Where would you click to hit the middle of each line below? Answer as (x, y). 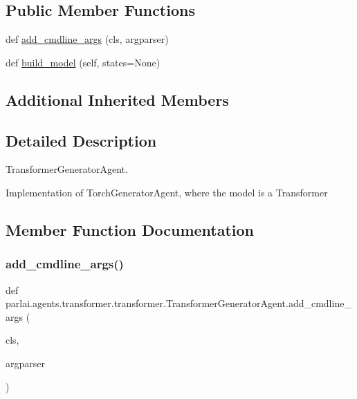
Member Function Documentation (130, 229)
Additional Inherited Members (117, 99)
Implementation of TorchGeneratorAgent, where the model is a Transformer (167, 192)
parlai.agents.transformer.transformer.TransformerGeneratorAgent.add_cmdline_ (178, 303)
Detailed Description (81, 140)
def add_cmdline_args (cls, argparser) (87, 39)
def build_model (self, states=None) (83, 62)
